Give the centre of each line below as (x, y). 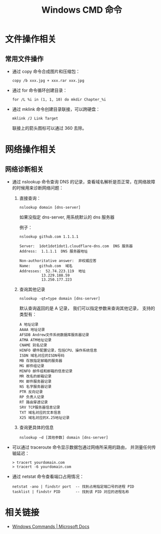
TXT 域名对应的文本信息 (40, 413)
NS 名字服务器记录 (36, 387)
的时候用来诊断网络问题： (38, 188)
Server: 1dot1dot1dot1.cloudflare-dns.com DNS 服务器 (76, 246)
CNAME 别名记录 (33, 345)
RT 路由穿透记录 (34, 402)
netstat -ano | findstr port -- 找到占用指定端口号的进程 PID (73, 487)
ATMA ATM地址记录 (36, 340)
